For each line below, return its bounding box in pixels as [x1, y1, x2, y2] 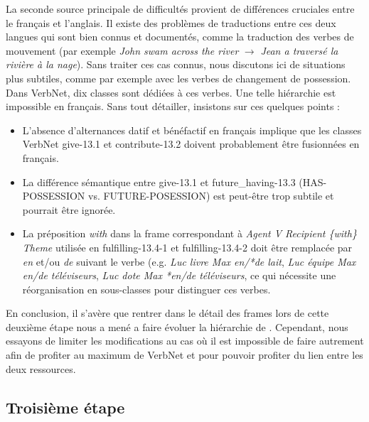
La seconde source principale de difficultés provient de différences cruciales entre [6, 1, 355, 16]
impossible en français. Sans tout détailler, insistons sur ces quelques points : [6, 99, 340, 114]
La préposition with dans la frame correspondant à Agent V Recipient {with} [22, 226, 357, 241]
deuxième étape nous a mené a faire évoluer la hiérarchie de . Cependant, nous [6, 319, 348, 334]
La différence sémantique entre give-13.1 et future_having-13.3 [22, 174, 296, 189]
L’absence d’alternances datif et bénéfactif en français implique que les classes [22, 122, 362, 137]
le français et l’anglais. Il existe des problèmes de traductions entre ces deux [6, 15, 336, 30]
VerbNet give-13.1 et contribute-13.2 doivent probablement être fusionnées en [22, 136, 360, 151]
